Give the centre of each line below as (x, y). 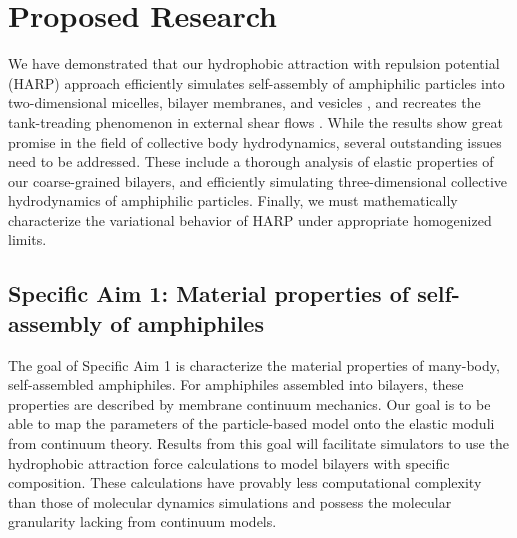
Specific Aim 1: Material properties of (209, 293)
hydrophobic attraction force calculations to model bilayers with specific (229, 462)
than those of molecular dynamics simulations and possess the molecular (230, 501)
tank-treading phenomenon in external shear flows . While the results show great (255, 121)
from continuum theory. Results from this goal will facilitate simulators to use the (258, 443)
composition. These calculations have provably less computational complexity (245, 482)
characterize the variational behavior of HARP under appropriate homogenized (250, 219)
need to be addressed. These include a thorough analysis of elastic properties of (251, 161)
